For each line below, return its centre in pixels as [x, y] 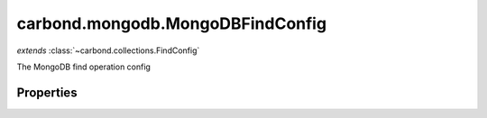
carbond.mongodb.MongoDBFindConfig [172, 23]
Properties [47, 92]
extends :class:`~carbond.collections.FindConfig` [108, 50]
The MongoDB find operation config [83, 67]
